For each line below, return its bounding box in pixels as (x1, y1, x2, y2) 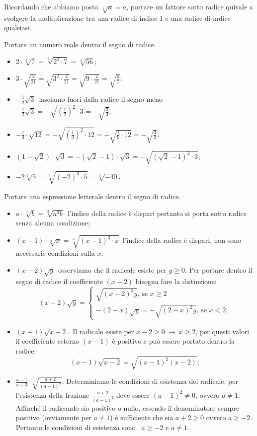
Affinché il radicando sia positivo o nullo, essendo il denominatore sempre (15, 402, 240, 413)
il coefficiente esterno (15, 336, 80, 346)
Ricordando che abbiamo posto (4, 1, 98, 11)
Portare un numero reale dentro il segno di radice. (4, 39, 156, 49)
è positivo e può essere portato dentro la (112, 336, 235, 346)
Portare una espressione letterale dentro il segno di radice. (4, 191, 181, 201)
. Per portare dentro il (185, 264, 253, 275)
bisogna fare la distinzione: (135, 276, 217, 286)
